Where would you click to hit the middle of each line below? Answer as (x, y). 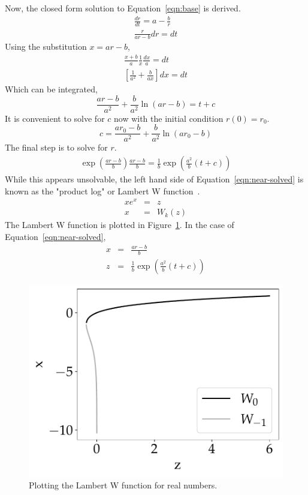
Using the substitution (46, 46)
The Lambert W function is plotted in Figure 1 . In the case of (120, 225)
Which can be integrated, (51, 89)
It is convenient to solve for (55, 118)
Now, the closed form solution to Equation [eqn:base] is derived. (123, 8)
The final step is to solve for (56, 147)
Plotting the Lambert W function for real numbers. (123, 485)
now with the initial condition (169, 118)
